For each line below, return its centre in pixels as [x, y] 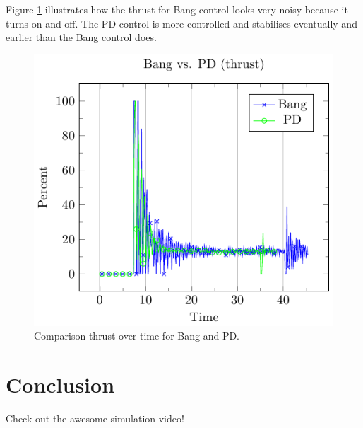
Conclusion [60, 384]
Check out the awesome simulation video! [95, 418]
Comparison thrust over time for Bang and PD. [137, 336]
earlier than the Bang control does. [81, 37]
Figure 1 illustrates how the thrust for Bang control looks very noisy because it [177, 9]
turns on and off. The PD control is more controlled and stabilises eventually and [181, 23]
